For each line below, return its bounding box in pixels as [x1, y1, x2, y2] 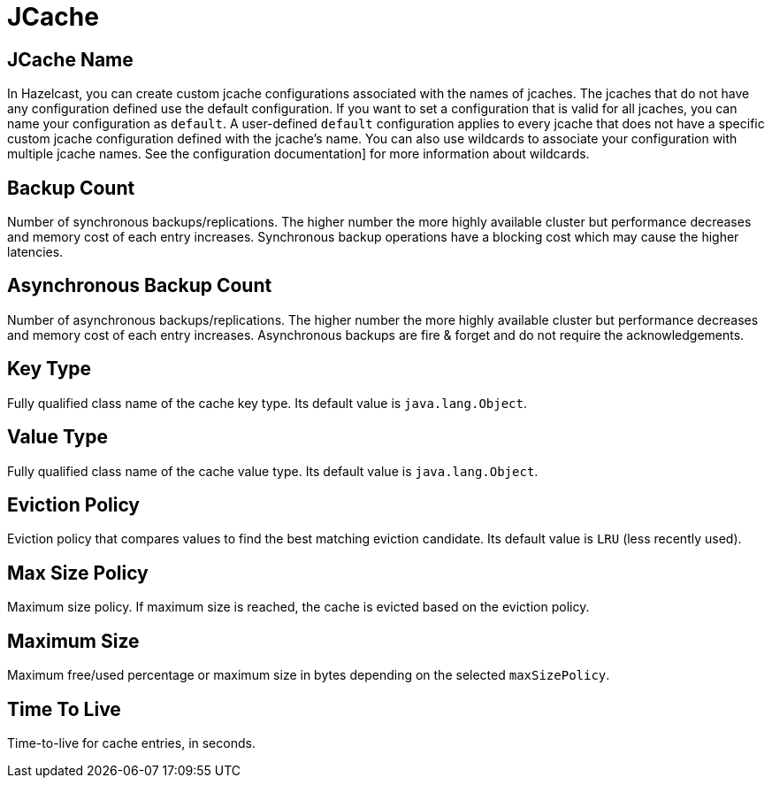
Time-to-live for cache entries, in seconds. [7, 735, 256, 750]
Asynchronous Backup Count [7, 274, 272, 297]
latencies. [7, 244, 64, 260]
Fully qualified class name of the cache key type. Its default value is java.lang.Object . [7, 395, 527, 411]
